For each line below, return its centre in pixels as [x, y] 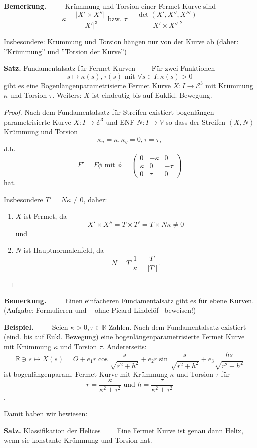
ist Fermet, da [45, 216]
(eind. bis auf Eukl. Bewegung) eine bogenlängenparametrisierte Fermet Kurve [124, 337]
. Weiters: [67, 95]
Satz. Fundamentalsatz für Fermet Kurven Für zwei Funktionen [110, 68]
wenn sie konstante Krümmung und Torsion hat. [78, 440]
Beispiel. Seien [36, 327]
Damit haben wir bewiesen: [46, 413]
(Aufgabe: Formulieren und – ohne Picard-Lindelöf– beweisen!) [100, 310]
